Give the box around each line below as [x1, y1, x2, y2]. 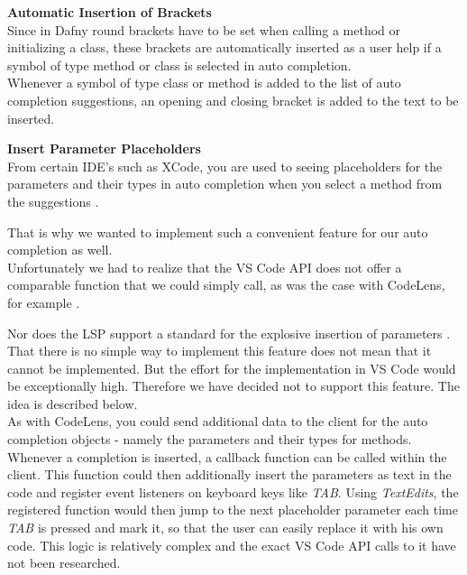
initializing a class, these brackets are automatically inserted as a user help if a [7, 38, 442, 57]
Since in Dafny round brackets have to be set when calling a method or [7, 20, 401, 39]
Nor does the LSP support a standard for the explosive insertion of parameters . [7, 323, 451, 342]
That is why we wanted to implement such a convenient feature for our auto [7, 222, 428, 241]
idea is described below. [7, 394, 138, 413]
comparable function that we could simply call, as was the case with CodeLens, [7, 275, 445, 294]
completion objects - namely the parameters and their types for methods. [7, 430, 412, 449]
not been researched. [7, 553, 121, 572]
